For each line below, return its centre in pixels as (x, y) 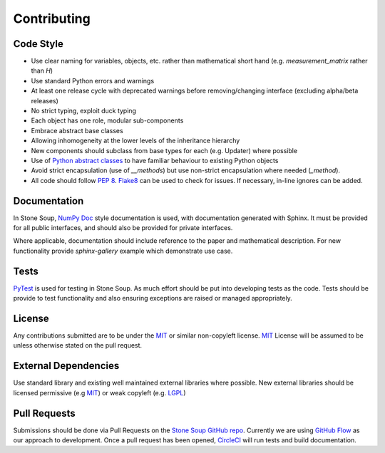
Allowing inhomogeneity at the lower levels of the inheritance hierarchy (135, 141)
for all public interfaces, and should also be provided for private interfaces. (123, 228)
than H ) (42, 71)
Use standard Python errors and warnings (93, 80)
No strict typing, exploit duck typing (84, 111)
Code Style (38, 44)
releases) (45, 100)
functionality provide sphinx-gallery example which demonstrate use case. (123, 251)
